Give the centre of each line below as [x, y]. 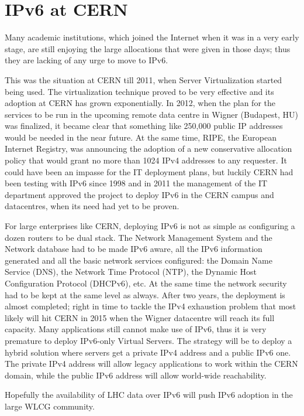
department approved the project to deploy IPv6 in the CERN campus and [139, 194]
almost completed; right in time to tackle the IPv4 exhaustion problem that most [151, 306]
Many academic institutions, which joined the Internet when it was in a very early [152, 37]
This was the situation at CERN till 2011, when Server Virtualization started [144, 79]
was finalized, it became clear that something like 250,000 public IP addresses [144, 126]
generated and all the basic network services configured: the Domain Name [139, 260]
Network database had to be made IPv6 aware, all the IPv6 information [134, 249]
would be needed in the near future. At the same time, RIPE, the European [141, 137]
